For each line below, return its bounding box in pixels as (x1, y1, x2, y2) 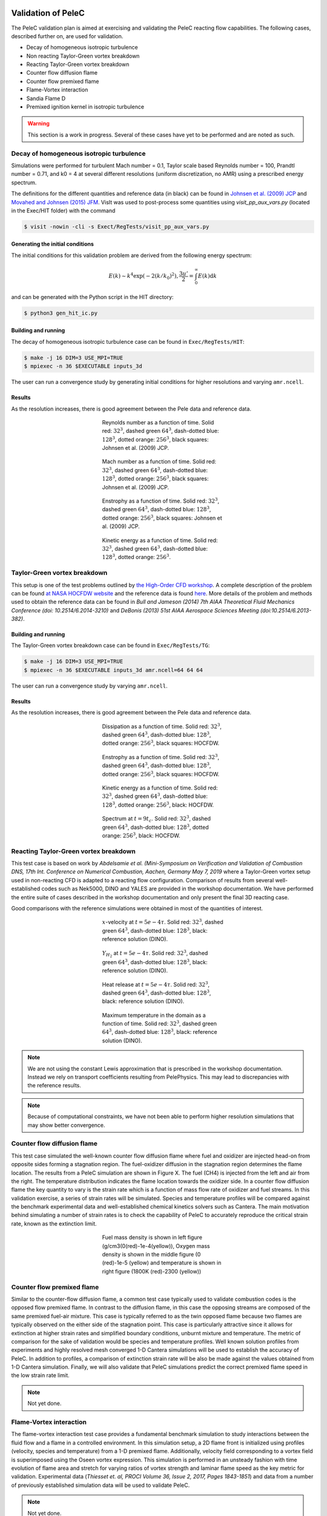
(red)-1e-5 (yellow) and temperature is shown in (102, 1259, 222, 1267)
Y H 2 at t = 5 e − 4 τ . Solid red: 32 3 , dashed (102, 948, 208, 959)
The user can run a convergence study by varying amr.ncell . (11, 682, 168, 689)
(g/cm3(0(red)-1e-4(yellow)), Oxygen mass (102, 1242, 210, 1249)
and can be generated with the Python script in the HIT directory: (11, 293, 174, 300)
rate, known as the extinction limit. (11, 1219, 97, 1227)
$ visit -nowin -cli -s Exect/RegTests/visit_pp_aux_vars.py (24, 223, 210, 230)
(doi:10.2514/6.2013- (260, 606, 312, 614)
